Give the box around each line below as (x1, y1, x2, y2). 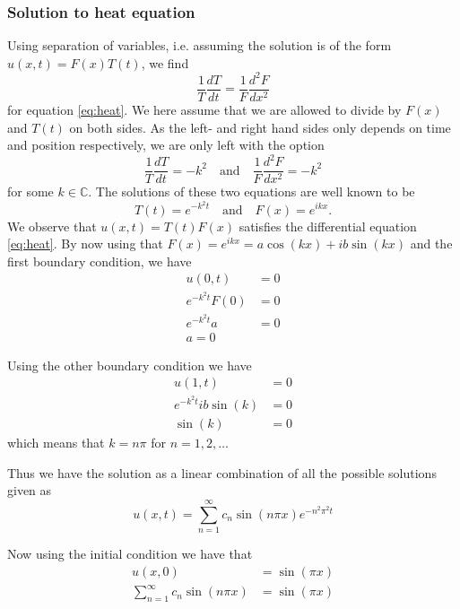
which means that (7, 433, 105, 452)
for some (7, 182, 54, 201)
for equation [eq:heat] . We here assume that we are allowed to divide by (7, 100, 402, 118)
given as (7, 481, 52, 500)
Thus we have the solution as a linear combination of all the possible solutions (7, 463, 437, 482)
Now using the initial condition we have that (7, 544, 253, 562)
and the (410, 234, 453, 253)
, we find (141, 53, 189, 72)
